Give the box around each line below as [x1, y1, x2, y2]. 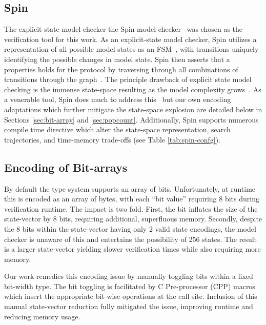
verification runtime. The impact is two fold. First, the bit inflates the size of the [4, 203, 258, 214]
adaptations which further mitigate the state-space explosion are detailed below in [4, 104, 262, 114]
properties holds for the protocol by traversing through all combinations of [4, 64, 238, 74]
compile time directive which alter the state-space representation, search [4, 124, 231, 135]
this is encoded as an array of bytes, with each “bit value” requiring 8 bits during [4, 193, 259, 204]
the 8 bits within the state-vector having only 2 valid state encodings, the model [4, 223, 256, 234]
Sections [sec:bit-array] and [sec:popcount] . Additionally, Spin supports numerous [4, 114, 259, 125]
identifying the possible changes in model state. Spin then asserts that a [4, 53, 230, 64]
